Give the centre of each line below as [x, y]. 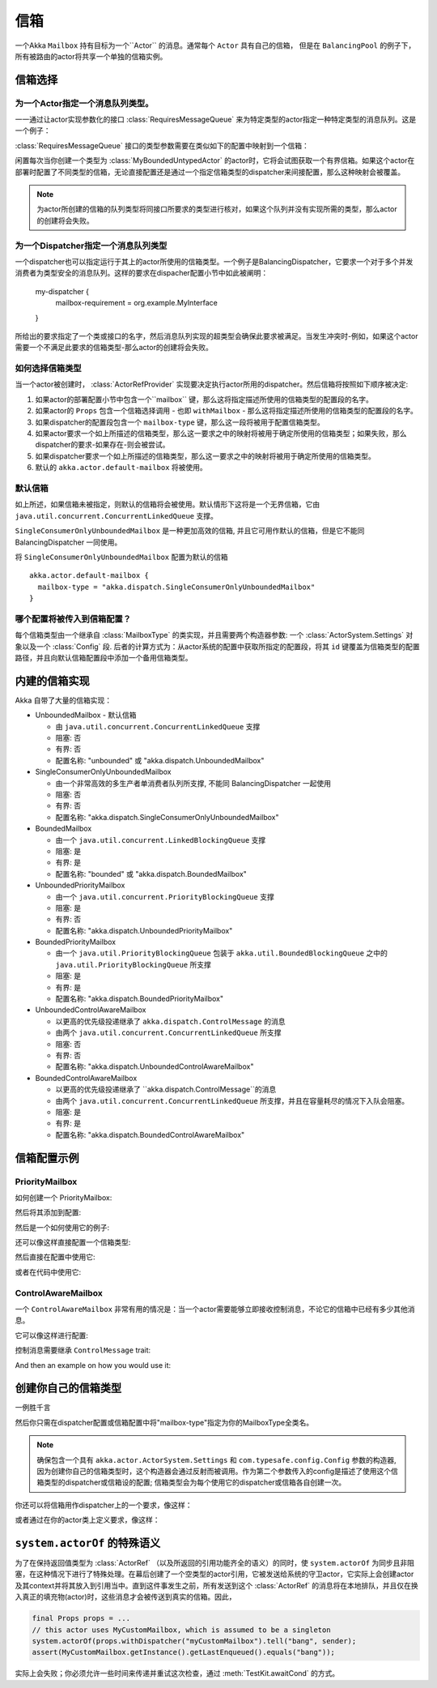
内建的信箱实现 [52, 681]
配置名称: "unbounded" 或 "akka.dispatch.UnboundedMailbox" [160, 760]
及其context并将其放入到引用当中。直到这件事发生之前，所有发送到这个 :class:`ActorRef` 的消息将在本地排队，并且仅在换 [216, 1585]
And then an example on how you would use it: [93, 1365]
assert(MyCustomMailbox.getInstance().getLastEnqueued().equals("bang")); [184, 1652]
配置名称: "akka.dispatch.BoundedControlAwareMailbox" [150, 1135]
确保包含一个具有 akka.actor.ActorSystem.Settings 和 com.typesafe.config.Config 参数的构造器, [216, 1459]
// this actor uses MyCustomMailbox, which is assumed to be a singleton [181, 1630]
